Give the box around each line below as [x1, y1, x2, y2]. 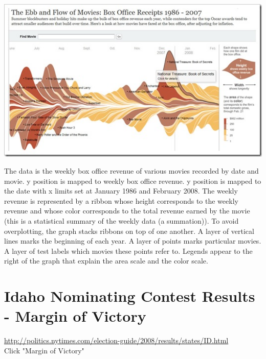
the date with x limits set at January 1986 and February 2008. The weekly [4, 185, 238, 196]
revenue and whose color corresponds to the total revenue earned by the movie [4, 205, 250, 216]
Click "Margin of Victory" [4, 345, 84, 355]
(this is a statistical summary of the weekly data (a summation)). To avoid [4, 216, 239, 226]
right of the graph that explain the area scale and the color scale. [4, 255, 208, 266]
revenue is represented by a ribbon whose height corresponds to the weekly [4, 195, 238, 206]
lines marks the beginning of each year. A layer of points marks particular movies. [4, 235, 261, 246]
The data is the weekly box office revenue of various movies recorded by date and [4, 165, 259, 176]
